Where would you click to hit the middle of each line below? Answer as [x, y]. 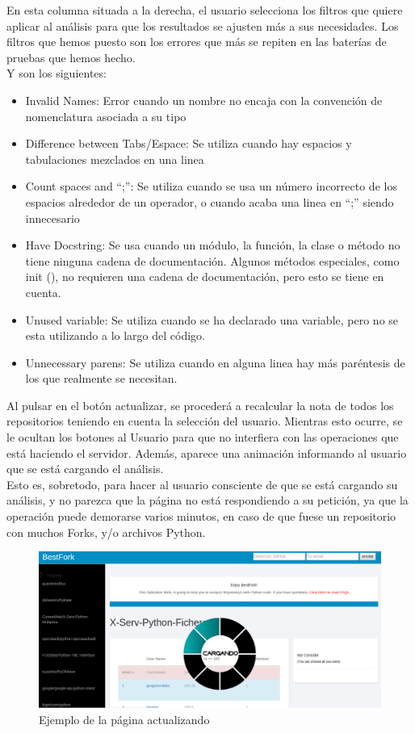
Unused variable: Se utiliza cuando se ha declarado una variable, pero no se [212, 319]
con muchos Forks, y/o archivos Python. [106, 532]
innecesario [52, 218]
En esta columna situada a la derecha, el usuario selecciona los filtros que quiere [205, 10]
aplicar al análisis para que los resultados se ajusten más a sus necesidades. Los [203, 25]
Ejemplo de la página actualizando [124, 719]
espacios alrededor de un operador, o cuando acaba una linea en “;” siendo [210, 201]
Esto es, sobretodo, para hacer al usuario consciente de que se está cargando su [202, 484]
